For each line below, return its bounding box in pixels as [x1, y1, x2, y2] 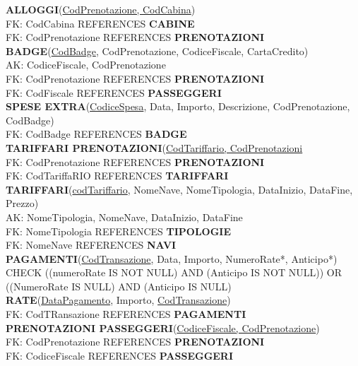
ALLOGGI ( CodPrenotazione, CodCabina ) [6, 2, 196, 16]
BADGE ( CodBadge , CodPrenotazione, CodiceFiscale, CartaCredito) [6, 43, 309, 58]
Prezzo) [6, 196, 39, 211]
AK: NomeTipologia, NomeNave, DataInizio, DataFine [6, 209, 243, 224]
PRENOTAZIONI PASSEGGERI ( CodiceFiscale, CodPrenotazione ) [6, 320, 320, 335]
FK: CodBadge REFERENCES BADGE [6, 126, 187, 141]
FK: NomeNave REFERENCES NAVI [6, 237, 177, 252]
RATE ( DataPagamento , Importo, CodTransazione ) [6, 293, 231, 307]
